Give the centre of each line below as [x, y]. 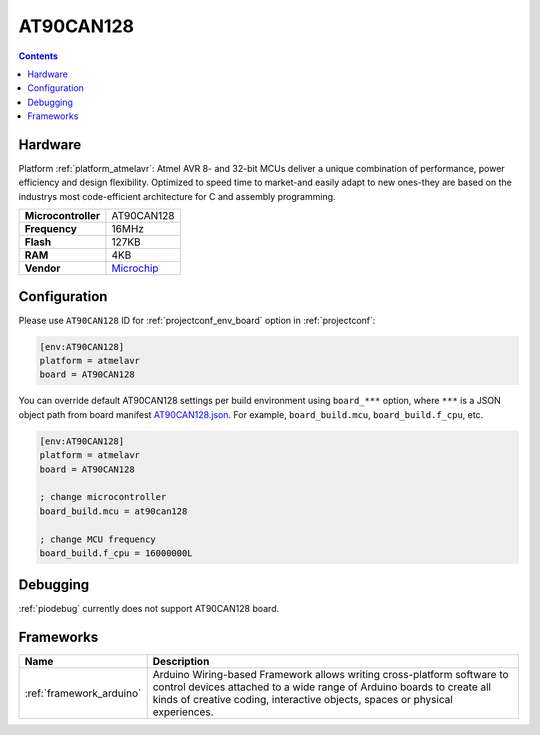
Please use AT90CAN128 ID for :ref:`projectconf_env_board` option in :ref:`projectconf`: [197, 320]
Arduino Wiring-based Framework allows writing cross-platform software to [330, 675]
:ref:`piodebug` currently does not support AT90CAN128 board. [149, 609]
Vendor [42, 268]
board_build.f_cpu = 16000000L [116, 553]
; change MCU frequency [98, 539]
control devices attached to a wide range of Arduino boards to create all [322, 687]
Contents [38, 56]
